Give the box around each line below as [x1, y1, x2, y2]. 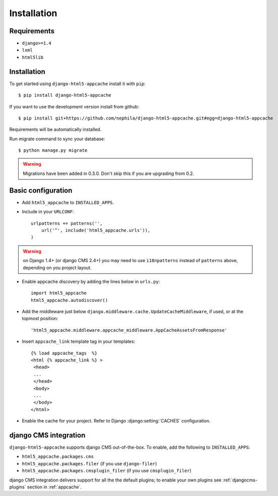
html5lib [22, 54, 44, 60]
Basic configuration [9, 186, 73, 195]
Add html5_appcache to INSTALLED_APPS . [22, 199, 114, 205]
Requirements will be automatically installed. [9, 127, 102, 133]
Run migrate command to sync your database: [9, 136, 105, 142]
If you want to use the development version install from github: [9, 103, 140, 109]
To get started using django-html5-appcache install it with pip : [9, 81, 146, 87]
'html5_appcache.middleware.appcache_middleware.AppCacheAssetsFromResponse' [31, 327, 228, 333]
